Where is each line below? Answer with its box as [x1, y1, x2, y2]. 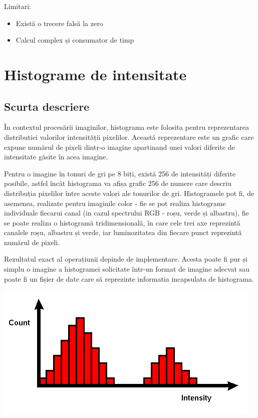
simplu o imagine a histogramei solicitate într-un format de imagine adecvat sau [4, 264, 250, 274]
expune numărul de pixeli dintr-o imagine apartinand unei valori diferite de [4, 141, 235, 152]
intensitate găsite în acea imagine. [4, 151, 108, 162]
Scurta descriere [4, 98, 90, 114]
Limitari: [4, 1, 31, 11]
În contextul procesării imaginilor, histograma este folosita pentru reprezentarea [4, 122, 249, 132]
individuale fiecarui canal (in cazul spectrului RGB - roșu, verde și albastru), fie [4, 207, 249, 218]
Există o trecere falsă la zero [16, 18, 103, 28]
